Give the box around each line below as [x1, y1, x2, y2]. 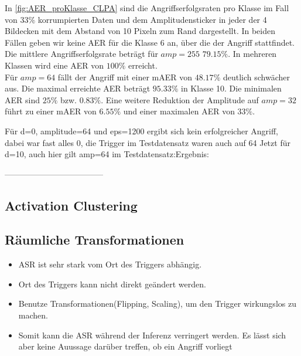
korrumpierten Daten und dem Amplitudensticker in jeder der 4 [37, 13, 267, 25]
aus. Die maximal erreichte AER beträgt [5, 82, 150, 94]
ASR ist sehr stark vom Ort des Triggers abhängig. [18, 258, 202, 270]
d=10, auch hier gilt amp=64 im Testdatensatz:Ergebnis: [5, 148, 209, 160]
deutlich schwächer [223, 70, 290, 83]
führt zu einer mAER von [5, 105, 97, 117]
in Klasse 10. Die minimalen [181, 82, 282, 94]
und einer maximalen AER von [123, 105, 235, 117]
